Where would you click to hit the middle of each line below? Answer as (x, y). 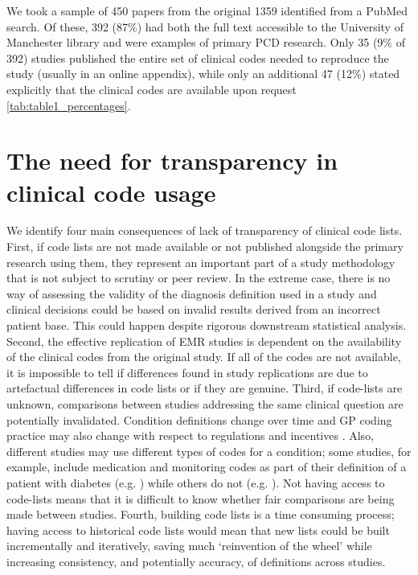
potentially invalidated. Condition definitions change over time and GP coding (199, 419)
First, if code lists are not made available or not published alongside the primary (205, 246)
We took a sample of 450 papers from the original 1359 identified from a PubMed (207, 10)
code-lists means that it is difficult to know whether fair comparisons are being (201, 498)
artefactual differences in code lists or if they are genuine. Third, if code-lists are (205, 388)
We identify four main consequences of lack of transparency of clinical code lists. (205, 230)
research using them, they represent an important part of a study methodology (201, 262)
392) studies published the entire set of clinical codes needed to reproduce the (198, 57)
